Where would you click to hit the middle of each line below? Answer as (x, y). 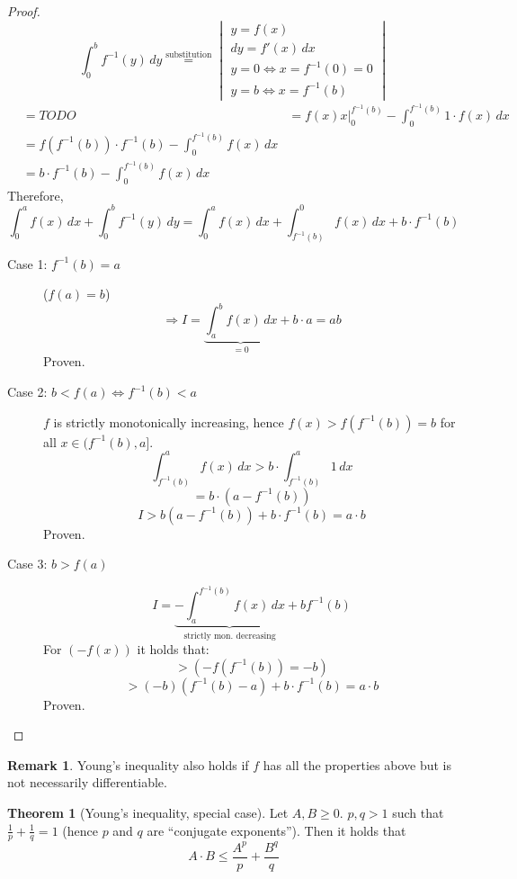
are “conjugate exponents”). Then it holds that (276, 830)
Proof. (24, 11)
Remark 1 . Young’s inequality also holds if (128, 764)
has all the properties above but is (357, 764)
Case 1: (27, 263)
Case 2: (27, 392)
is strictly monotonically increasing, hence (169, 422)
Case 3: (27, 564)
